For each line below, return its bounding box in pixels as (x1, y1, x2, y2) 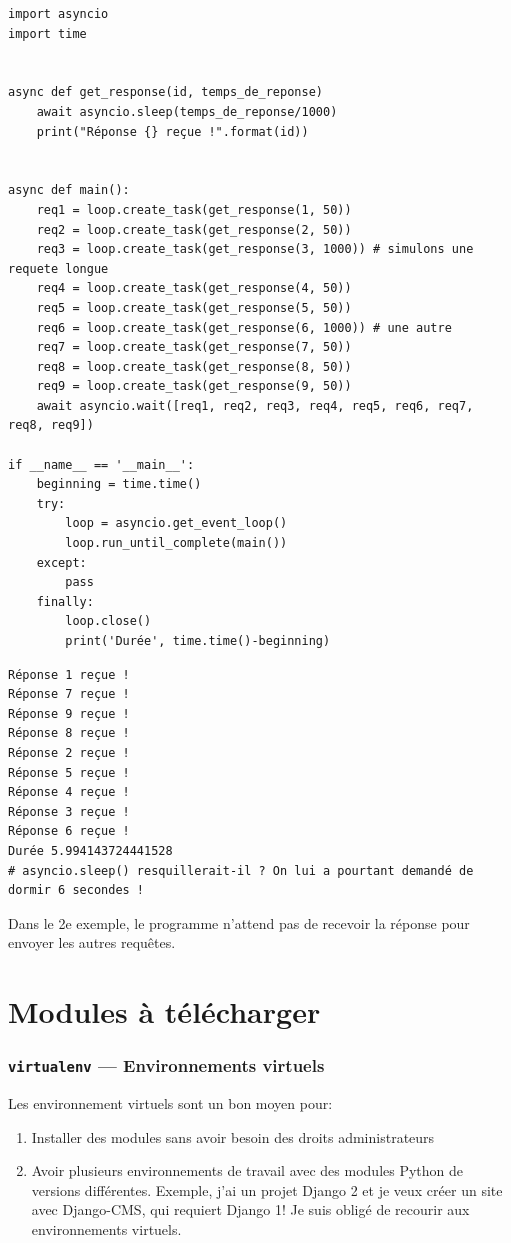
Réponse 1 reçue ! (8, 667, 130, 682)
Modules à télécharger (8, 991, 321, 1032)
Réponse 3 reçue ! (8, 804, 130, 819)
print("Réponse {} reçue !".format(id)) (36, 124, 309, 139)
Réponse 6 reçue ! (8, 824, 130, 839)
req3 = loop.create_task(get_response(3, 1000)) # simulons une (36, 242, 474, 257)
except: (36, 555, 87, 570)
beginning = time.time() (36, 477, 202, 492)
